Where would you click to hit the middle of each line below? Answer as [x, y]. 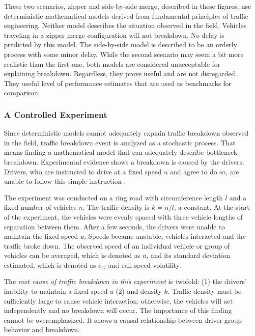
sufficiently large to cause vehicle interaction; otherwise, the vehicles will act [118, 300]
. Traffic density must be [205, 291]
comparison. [22, 93]
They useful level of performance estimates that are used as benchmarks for [118, 83]
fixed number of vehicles [40, 207]
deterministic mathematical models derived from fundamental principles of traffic [126, 15]
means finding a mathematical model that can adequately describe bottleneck [121, 152]
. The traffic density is [116, 207]
